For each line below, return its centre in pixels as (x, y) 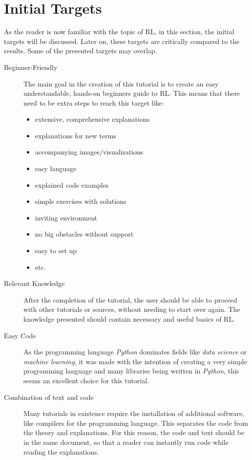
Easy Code (20, 335)
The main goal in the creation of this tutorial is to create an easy (121, 83)
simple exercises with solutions (81, 201)
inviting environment (66, 217)
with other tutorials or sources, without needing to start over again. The (132, 309)
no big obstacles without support (84, 234)
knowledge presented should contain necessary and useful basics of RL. (129, 319)
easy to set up (56, 251)
